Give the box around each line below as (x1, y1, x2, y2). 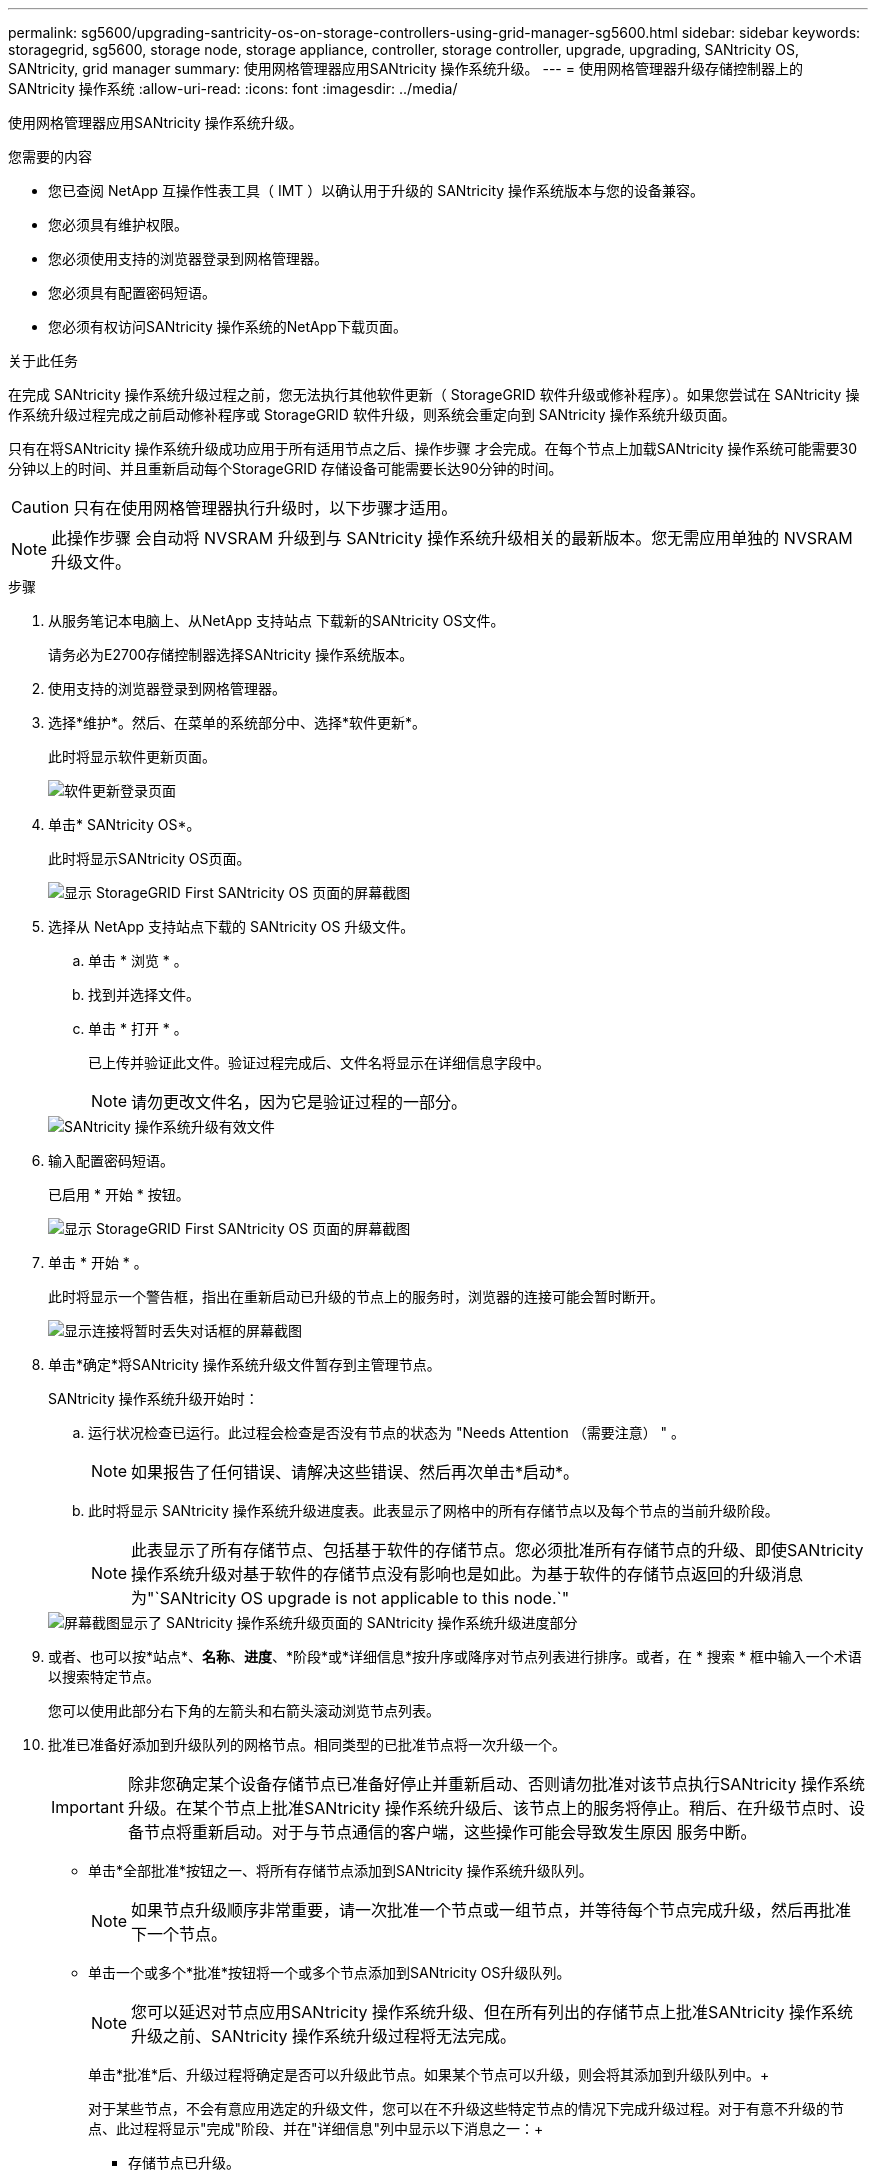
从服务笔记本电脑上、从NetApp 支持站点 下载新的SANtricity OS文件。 (48, 612, 505, 629)
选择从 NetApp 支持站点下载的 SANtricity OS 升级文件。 (48, 918, 415, 935)
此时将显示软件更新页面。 (48, 748, 216, 765)
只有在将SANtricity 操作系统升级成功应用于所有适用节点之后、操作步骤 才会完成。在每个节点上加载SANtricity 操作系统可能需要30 (8, 440, 858, 457)
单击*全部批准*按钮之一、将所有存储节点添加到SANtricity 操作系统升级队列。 (88, 1862, 593, 1879)
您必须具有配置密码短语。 (48, 284, 216, 301)
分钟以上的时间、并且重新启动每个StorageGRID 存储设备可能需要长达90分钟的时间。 (8, 460, 563, 477)
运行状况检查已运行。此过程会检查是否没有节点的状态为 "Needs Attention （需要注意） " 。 (88, 1424, 686, 1441)
